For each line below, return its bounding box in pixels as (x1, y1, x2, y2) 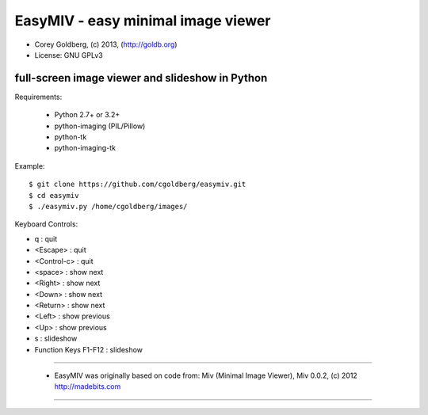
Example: (14, 161, 45, 170)
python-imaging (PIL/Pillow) (54, 121, 146, 131)
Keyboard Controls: (14, 219, 78, 229)
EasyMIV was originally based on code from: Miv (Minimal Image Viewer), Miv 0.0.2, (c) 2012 (54, 371, 358, 380)
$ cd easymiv (29, 191, 79, 200)
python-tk (54, 132, 87, 142)
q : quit (34, 234, 58, 243)
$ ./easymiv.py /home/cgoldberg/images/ (29, 202, 188, 211)
